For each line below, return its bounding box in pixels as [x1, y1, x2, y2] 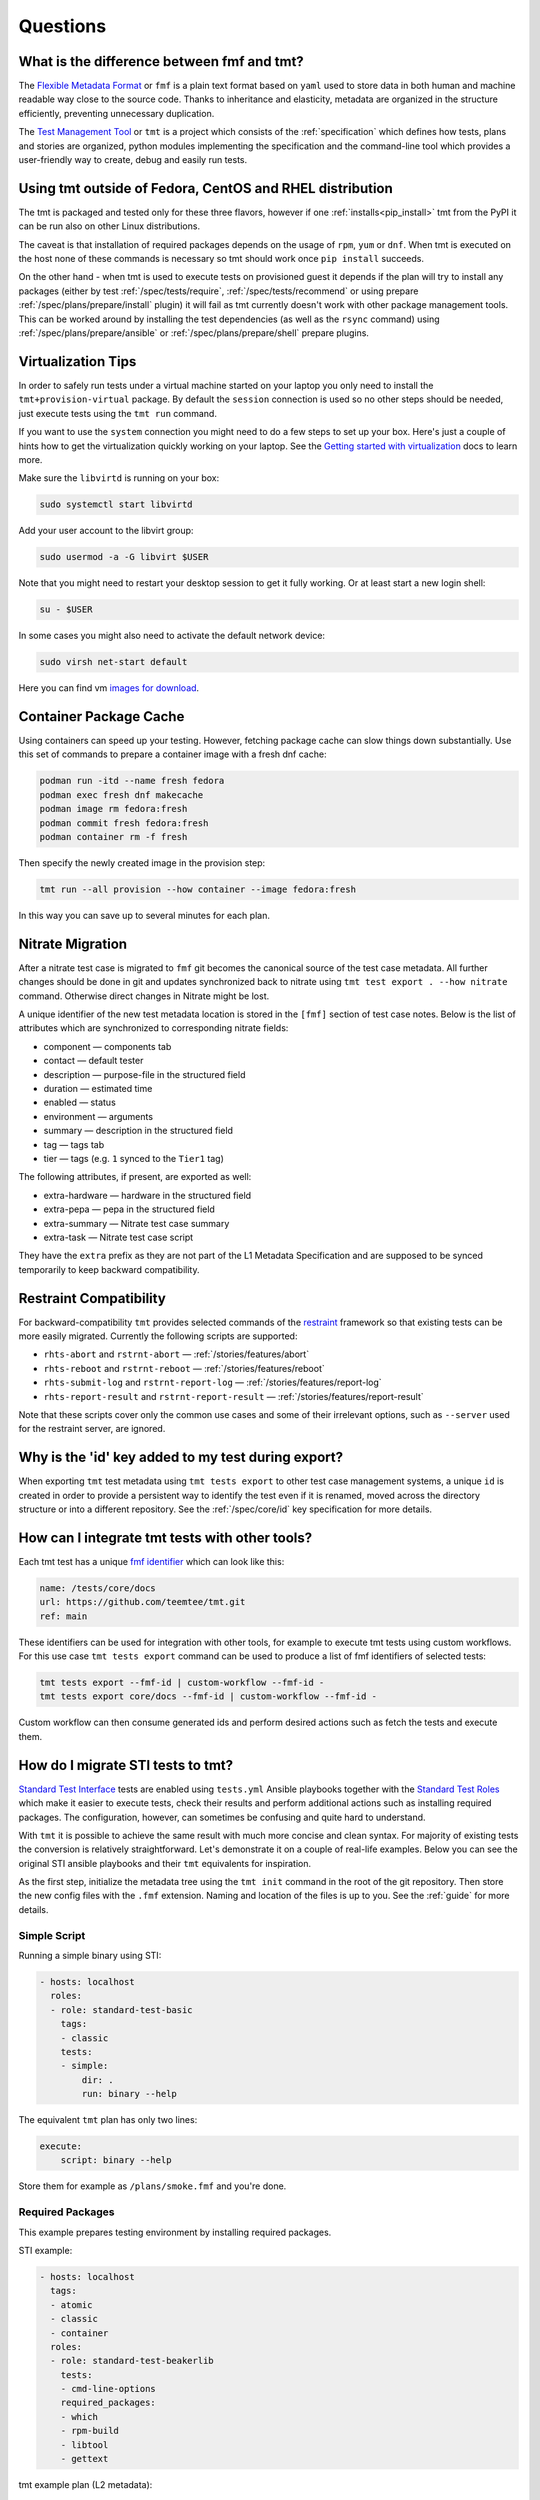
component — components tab [43, 1040, 172, 1052]
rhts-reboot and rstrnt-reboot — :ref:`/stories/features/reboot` [43, 1362, 325, 1374]
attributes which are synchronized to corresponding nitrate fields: [18, 1022, 289, 1034]
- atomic [50, 2299, 93, 2310]
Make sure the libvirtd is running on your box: [18, 472, 220, 484]
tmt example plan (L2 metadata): [18, 2479, 153, 2491]
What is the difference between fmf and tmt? [18, 53, 304, 70]
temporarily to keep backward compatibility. [18, 1263, 200, 1275]
